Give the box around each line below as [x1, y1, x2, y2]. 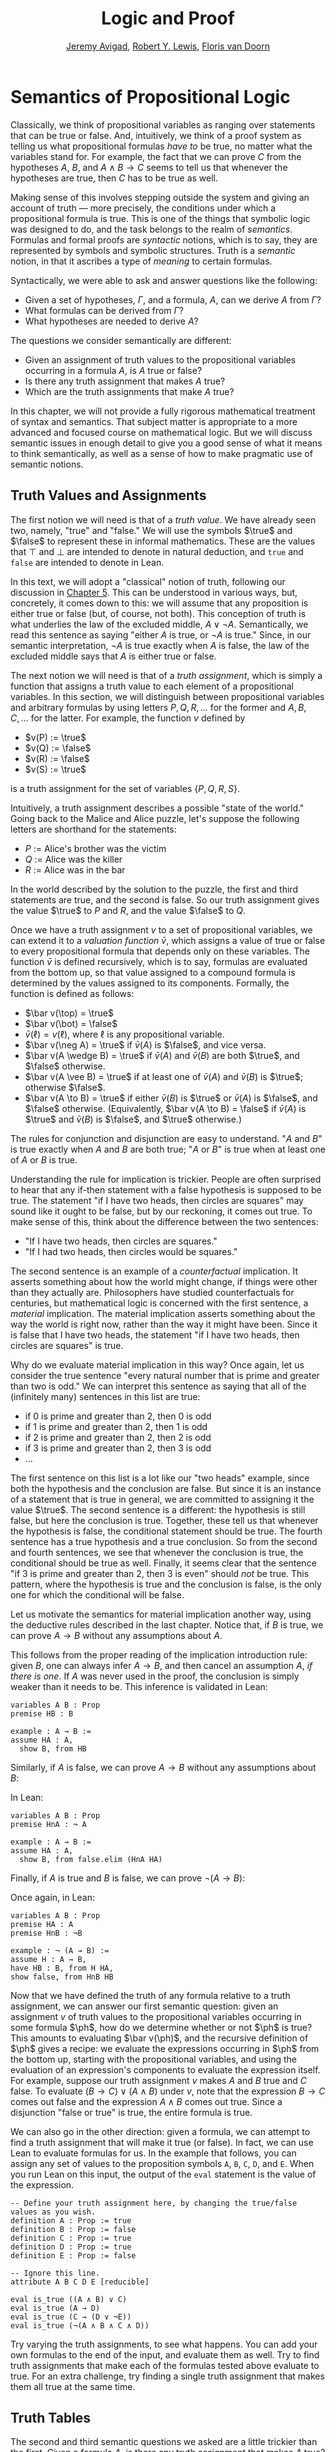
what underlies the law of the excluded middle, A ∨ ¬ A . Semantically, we [10, 618, 309, 630]
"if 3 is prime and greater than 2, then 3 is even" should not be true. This [10, 1567, 310, 1579]
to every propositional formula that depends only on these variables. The [10, 945, 310, 957]
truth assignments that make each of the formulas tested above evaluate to [10, 2359, 320, 2371]
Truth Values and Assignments [10, 487, 207, 504]
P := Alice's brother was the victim [24, 842, 167, 854]
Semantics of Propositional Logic [10, 85, 291, 108]
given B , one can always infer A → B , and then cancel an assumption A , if [10, 1659, 313, 1671]
